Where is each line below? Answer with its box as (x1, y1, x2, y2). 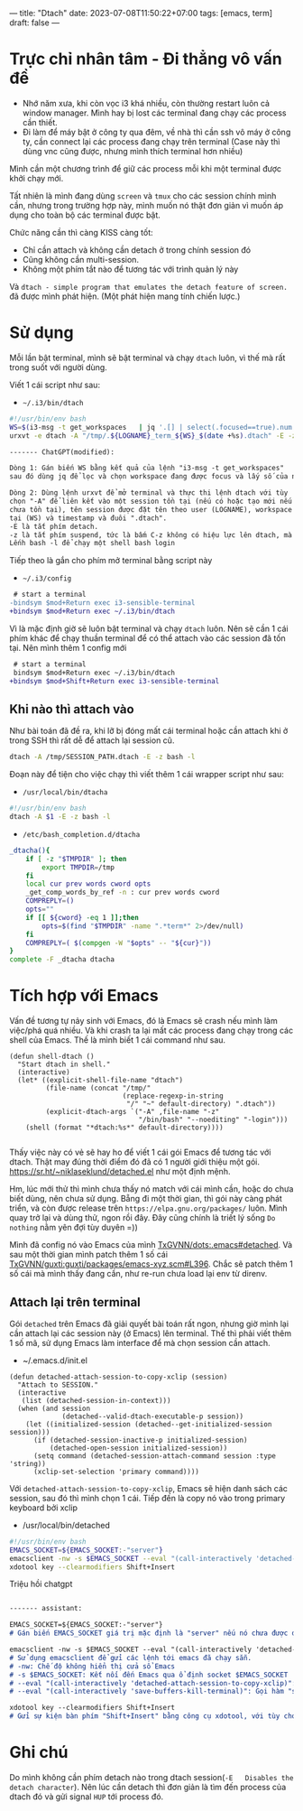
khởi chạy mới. (9, 172, 64, 183)
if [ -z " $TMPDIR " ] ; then (25, 854, 127, 863)
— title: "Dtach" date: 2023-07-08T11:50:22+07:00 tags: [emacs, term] (9, 8, 273, 18)
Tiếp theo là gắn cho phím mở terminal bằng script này (9, 555, 213, 566)
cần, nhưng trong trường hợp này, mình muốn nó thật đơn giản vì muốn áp (9, 200, 284, 210)
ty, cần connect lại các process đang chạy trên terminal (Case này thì (22, 135, 280, 147)
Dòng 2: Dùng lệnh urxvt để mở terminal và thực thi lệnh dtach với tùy (9, 488, 289, 497)
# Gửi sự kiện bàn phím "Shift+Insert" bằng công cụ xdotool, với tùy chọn (9, 1712, 300, 1721)
